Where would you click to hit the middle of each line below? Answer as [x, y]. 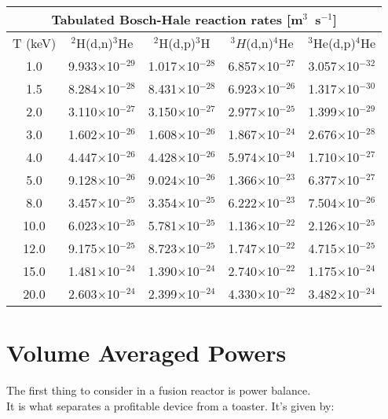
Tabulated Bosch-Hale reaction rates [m [177, 19]
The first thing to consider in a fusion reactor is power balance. [159, 390]
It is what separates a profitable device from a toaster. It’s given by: [170, 405]
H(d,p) [178, 43]
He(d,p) [334, 43]
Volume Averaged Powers [146, 353]
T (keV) [35, 43]
